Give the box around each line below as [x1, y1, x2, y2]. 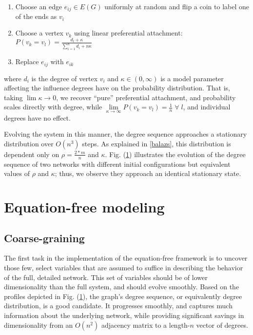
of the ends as [15, 11, 57, 21]
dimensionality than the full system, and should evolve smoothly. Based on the [4, 282, 239, 292]
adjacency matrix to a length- [101, 319, 190, 330]
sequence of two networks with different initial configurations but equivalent [4, 159, 231, 169]
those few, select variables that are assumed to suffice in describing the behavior [4, 263, 243, 273]
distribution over [4, 138, 54, 148]
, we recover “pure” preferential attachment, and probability [56, 92, 236, 102]
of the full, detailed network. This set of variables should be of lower [4, 272, 208, 282]
